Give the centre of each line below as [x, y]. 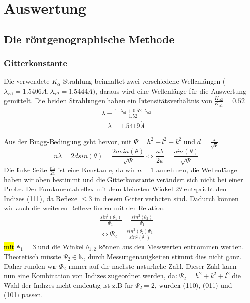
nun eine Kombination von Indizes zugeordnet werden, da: [91, 275]
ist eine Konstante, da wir [97, 169]
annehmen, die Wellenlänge [196, 169]
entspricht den [205, 189]
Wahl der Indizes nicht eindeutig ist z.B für [69, 285]
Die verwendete [27, 81]
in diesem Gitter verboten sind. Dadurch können [167, 198]
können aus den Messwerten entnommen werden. [171, 246]
